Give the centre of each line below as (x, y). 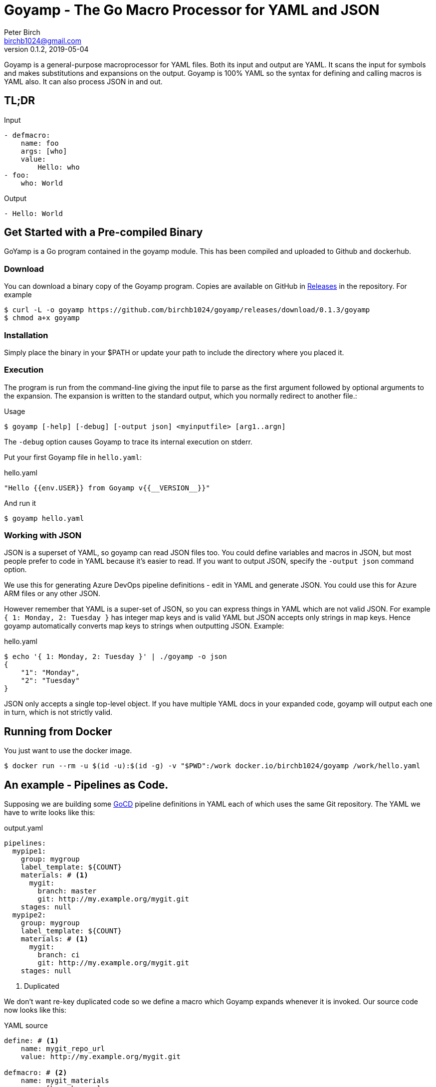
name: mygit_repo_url (63, 1049)
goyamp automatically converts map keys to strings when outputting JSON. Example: (144, 626)
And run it (20, 503)
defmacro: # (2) (36, 1073)
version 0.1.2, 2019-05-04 (46, 49)
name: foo (40, 143)
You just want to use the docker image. (68, 751)
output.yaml (24, 828)
